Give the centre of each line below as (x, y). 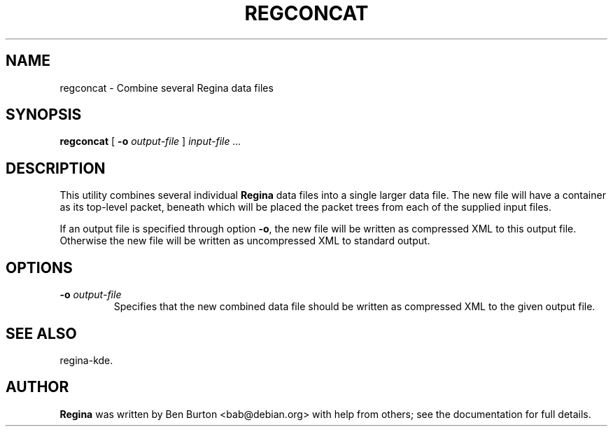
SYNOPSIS (44, 115)
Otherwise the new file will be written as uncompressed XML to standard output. (245, 241)
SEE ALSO (41, 333)
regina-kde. (86, 360)
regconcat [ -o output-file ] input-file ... (150, 141)
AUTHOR (37, 387)
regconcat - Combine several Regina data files (167, 88)
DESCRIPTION (56, 168)
